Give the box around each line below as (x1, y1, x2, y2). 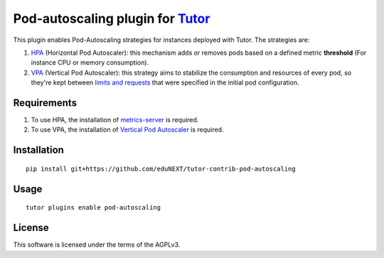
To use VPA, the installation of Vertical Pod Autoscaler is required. (31, 125, 224, 134)
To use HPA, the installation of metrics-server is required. (31, 116, 199, 124)
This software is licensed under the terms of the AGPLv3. (13, 240, 181, 249)
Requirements (13, 97, 78, 109)
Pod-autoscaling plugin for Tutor (13, 11, 210, 26)
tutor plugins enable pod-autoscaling (26, 203, 161, 212)
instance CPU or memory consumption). (31, 58, 149, 67)
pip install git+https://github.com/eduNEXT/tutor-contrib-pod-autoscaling (26, 164, 296, 173)
